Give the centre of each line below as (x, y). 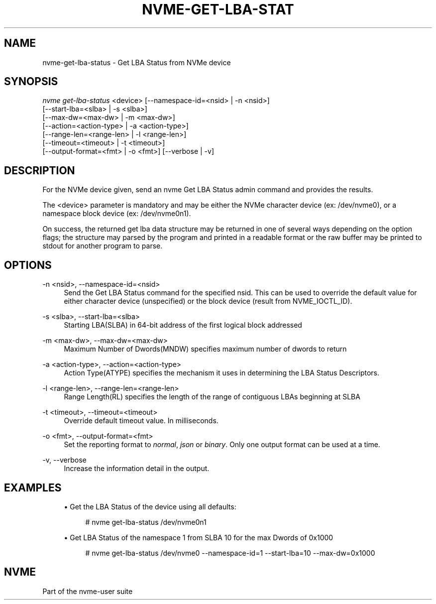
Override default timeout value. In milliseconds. (141, 421)
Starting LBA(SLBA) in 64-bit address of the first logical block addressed (183, 325)
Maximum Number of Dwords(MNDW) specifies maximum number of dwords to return (205, 349)
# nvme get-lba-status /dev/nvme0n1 (146, 522)
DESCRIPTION (40, 170)
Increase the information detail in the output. (137, 469)
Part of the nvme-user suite (88, 591)
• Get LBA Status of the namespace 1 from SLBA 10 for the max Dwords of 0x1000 (199, 537)
